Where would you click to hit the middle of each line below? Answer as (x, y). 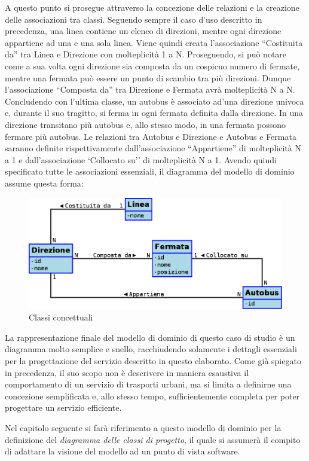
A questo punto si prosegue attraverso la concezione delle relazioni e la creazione (152, 7)
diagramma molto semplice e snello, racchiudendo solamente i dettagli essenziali (151, 349)
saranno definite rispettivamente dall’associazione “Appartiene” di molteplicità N (153, 148)
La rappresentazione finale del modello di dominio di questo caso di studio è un (150, 337)
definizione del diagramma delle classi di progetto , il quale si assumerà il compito (153, 439)
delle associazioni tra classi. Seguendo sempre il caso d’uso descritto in (134, 19)
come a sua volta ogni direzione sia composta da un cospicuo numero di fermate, (152, 65)
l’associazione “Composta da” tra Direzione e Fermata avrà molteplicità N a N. (150, 89)
